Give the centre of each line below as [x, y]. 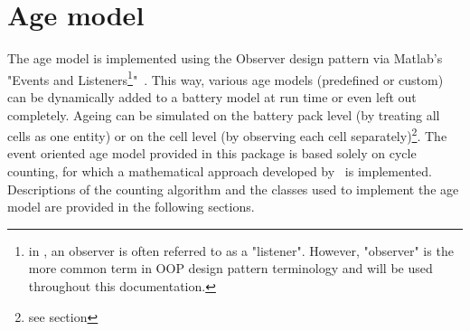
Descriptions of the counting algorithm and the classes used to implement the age [233, 189]
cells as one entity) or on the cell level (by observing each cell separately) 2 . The [227, 134]
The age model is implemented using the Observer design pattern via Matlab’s [225, 58]
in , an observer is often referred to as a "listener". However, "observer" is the [241, 250]
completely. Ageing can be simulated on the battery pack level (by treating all [224, 114]
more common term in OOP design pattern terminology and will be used [230, 268]
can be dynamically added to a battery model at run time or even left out [212, 96]
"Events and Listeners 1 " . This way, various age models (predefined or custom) [226, 78]
